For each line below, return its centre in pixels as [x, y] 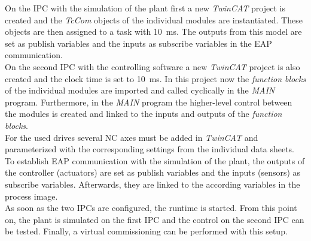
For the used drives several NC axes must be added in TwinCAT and [132, 137]
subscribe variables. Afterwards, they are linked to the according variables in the [153, 184]
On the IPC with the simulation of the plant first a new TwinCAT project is [145, 8]
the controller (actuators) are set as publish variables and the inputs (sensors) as [153, 172]
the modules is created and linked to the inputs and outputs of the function [144, 114]
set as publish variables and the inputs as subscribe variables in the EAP [138, 43]
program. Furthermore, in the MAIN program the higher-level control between [149, 102]
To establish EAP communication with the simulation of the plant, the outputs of [155, 160]
